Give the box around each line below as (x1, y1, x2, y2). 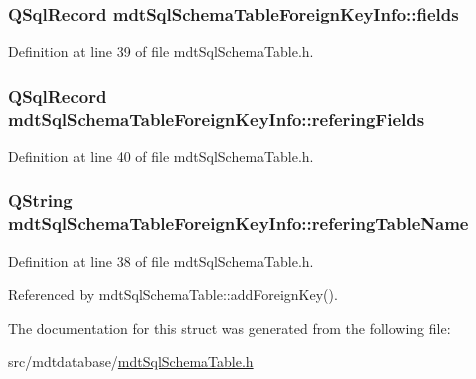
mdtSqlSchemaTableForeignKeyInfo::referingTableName (8, 211, 469, 236)
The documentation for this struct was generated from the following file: (8, 317, 451, 338)
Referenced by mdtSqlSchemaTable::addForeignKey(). (8, 284, 338, 305)
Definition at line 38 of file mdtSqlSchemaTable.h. (8, 250, 314, 271)
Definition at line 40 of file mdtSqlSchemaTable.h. (8, 145, 314, 166)
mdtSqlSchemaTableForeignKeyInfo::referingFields (8, 106, 425, 131)
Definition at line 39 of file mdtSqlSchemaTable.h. (8, 41, 314, 62)
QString (8, 188, 73, 213)
